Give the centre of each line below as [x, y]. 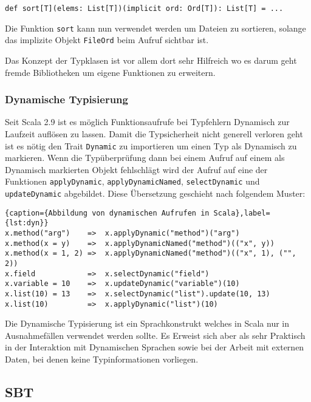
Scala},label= [242, 213]
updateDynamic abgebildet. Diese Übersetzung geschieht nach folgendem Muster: [155, 193]
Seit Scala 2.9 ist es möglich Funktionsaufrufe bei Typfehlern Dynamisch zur [147, 122]
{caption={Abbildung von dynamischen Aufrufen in [107, 213]
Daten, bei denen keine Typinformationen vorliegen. [102, 359]
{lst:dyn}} [27, 223]
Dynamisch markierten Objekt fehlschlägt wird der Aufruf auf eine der [136, 169]
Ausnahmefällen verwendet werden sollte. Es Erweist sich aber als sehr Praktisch [155, 335]
